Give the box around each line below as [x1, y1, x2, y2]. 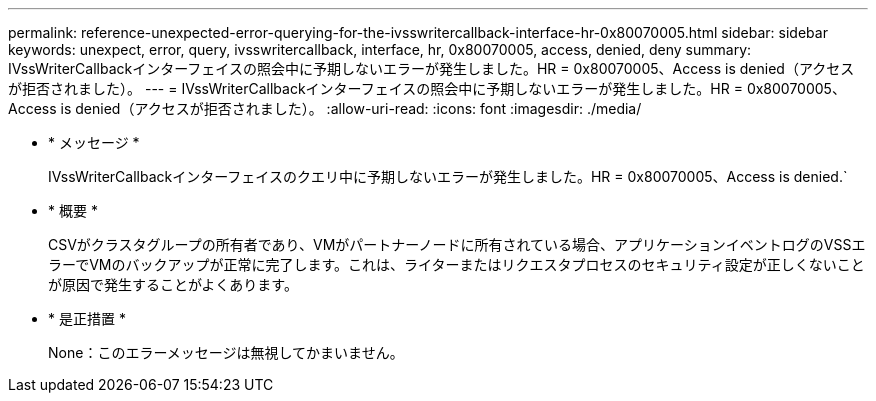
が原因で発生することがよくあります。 [48, 276, 298, 293]
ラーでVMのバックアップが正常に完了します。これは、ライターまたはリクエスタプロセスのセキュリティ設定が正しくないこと [48, 256, 865, 273]
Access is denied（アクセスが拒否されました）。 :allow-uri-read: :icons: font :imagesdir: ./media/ [8, 100, 642, 117]
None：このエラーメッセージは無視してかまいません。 [48, 344, 404, 361]
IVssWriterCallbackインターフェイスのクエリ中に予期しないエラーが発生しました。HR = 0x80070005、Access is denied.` [48, 168, 848, 185]
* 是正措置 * [48, 310, 126, 327]
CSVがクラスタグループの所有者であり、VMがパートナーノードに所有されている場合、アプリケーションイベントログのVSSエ [48, 236, 866, 253]
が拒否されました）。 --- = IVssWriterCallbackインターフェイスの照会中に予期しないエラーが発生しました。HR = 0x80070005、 [8, 80, 846, 97]
